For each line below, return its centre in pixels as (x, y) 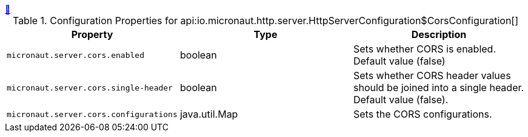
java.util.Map (209, 114)
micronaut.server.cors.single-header (90, 88)
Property (92, 34)
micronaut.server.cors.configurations (92, 114)
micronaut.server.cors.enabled (75, 55)
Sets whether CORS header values (432, 75)
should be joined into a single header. (439, 88)
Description (439, 34)
